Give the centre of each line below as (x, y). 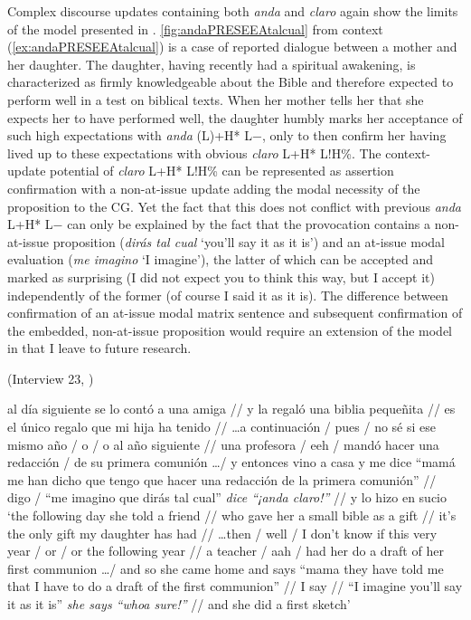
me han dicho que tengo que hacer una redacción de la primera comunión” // (222, 479)
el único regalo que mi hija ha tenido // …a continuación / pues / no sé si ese (222, 427)
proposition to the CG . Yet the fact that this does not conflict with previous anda (234, 206)
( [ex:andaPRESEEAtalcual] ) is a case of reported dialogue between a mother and (232, 47)
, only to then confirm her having (354, 135)
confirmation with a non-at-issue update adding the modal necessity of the (214, 188)
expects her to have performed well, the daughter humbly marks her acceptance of (235, 117)
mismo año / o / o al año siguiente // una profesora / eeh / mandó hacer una (223, 444)
